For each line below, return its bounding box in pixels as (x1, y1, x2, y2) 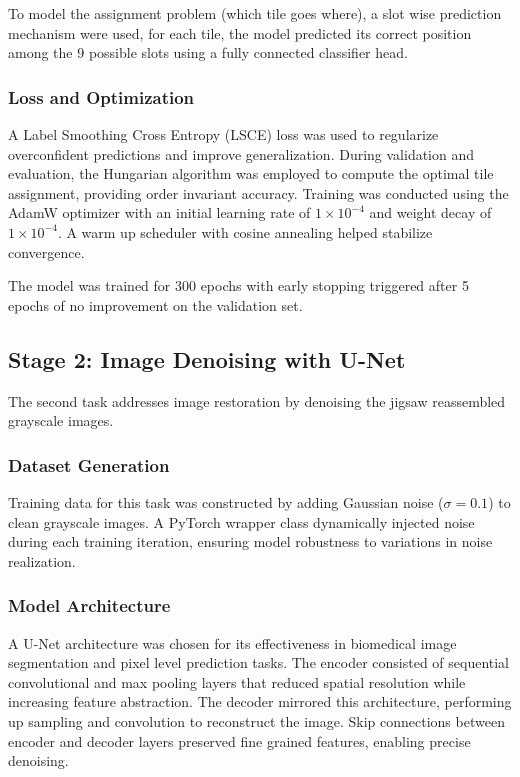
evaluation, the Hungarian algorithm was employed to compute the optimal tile (8, 163, 494, 184)
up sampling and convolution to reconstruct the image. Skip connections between (8, 710, 505, 731)
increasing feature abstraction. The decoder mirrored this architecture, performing (8, 691, 512, 712)
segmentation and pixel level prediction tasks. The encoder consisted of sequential (8, 652, 510, 673)
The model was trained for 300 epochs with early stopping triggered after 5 (8, 275, 469, 296)
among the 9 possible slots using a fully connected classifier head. (8, 42, 408, 63)
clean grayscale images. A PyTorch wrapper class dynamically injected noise (8, 511, 475, 532)
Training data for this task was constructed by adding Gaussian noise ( (8, 491, 444, 512)
